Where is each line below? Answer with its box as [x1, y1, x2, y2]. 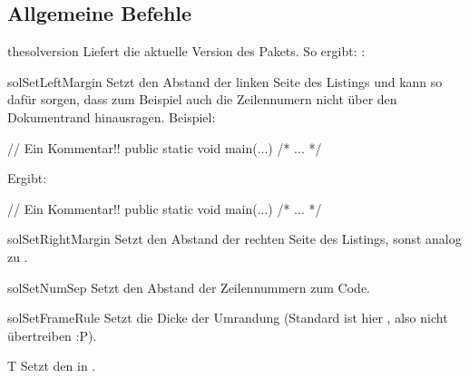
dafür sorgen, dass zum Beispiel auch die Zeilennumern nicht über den [7, 90, 397, 109]
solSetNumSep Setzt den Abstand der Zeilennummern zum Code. [7, 277, 371, 296]
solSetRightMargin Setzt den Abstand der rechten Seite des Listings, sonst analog [7, 229, 462, 248]
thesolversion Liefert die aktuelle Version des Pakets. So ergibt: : [7, 42, 366, 61]
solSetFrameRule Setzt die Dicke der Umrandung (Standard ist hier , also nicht [7, 308, 448, 327]
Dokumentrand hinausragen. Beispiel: [7, 107, 216, 126]
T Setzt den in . [7, 356, 96, 375]
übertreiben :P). [7, 325, 97, 344]
